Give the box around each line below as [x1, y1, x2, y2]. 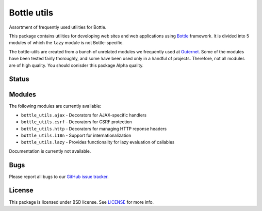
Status [9, 75, 30, 83]
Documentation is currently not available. [9, 148, 91, 154]
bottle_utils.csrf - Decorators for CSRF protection [21, 119, 132, 125]
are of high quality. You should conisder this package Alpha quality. [9, 62, 144, 68]
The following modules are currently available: [9, 103, 101, 109]
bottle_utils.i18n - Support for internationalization [21, 132, 131, 138]
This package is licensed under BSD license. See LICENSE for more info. [9, 199, 154, 205]
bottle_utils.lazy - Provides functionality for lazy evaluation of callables [21, 139, 175, 145]
